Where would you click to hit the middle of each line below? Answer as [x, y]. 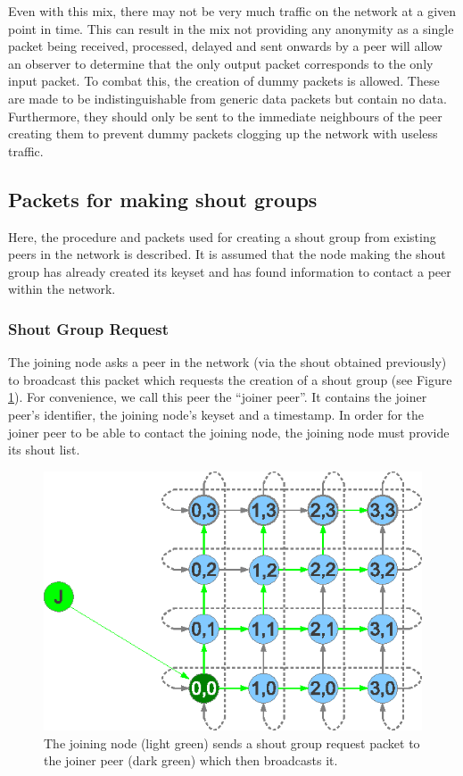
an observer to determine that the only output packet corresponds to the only [221, 63]
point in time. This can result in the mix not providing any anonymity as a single [231, 28]
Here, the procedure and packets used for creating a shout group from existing [222, 236]
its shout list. [44, 450]
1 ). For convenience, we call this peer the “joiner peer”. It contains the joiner [218, 397]
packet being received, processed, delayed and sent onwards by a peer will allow [225, 46]
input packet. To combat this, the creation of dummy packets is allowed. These [224, 81]
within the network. [62, 289]
